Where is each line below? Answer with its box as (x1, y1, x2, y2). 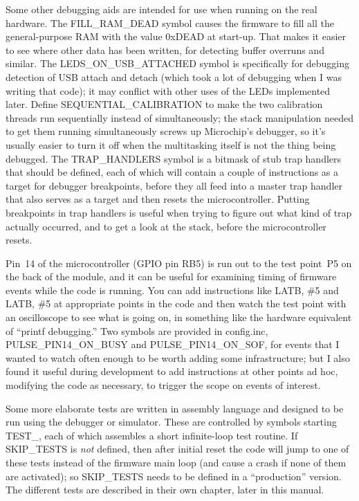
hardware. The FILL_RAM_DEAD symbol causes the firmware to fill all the (6, 15, 335, 30)
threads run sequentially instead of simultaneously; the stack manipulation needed (6, 110, 354, 125)
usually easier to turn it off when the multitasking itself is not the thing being (6, 137, 336, 152)
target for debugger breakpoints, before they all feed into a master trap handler (6, 178, 343, 192)
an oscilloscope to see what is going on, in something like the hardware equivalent (6, 310, 352, 325)
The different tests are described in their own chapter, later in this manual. (6, 482, 324, 497)
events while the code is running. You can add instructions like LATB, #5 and (6, 282, 339, 297)
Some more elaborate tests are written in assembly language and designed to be (6, 401, 344, 415)
